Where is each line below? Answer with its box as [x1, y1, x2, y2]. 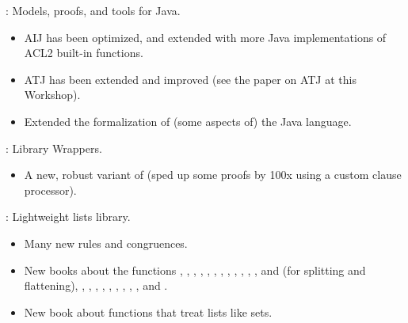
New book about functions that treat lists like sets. [24, 303, 273, 320]
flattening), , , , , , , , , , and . [24, 277, 168, 294]
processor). [24, 181, 77, 198]
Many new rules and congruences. [24, 234, 188, 251]
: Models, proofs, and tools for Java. [6, 2, 181, 18]
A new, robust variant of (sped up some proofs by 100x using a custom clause [24, 166, 402, 183]
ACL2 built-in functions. [24, 44, 143, 61]
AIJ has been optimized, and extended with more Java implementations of [24, 28, 387, 45]
